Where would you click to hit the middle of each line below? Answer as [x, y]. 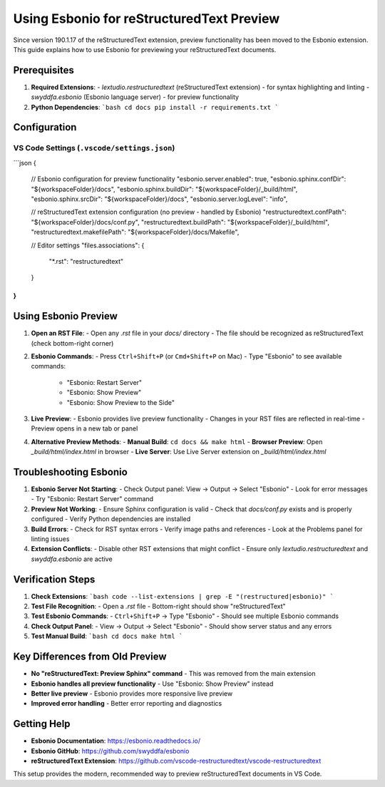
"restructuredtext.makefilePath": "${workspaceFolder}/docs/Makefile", [135, 232]
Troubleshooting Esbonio [70, 472]
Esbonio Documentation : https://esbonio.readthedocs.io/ [116, 741]
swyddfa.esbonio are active [72, 559]
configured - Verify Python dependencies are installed [111, 519]
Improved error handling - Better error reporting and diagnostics [127, 704]
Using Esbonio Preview [65, 316]
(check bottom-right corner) [72, 343]
